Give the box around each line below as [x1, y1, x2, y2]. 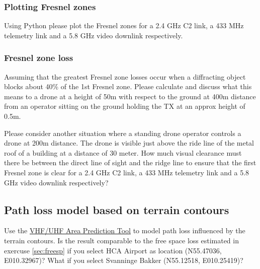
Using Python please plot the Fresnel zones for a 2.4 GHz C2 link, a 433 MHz [4, 20, 244, 31]
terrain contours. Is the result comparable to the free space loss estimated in [4, 235, 239, 245]
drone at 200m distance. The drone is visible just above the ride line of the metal [4, 138, 254, 148]
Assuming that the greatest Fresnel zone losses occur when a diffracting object [4, 71, 246, 82]
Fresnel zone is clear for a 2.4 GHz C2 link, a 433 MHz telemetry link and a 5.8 [4, 167, 249, 177]
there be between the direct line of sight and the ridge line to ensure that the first [4, 157, 256, 168]
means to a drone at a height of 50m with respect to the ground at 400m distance [4, 91, 256, 101]
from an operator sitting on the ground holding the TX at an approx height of [4, 101, 245, 111]
